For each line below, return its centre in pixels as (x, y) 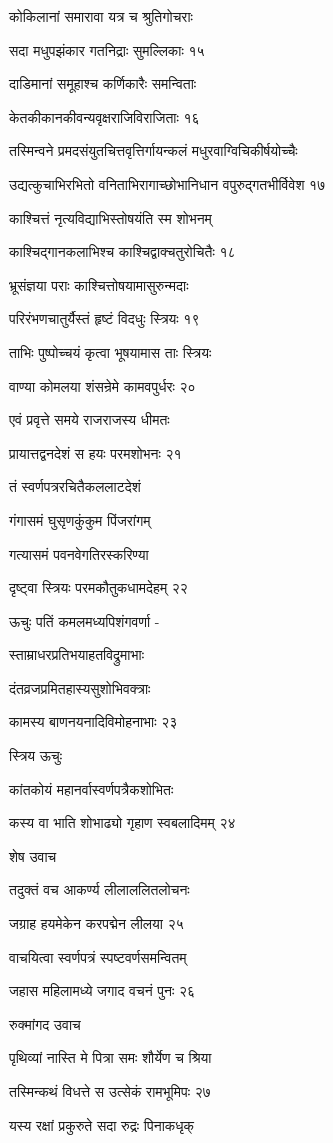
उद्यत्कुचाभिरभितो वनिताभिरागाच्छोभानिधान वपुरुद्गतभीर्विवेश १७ (167, 183)
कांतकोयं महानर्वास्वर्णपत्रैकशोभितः (91, 788)
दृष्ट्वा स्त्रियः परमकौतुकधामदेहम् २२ (98, 587)
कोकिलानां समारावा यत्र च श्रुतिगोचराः (101, 16)
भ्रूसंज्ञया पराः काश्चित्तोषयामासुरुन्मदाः (99, 284)
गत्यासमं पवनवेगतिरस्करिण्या (79, 553)
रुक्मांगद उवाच (45, 1023)
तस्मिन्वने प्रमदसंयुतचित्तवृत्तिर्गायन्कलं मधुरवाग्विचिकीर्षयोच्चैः (153, 150)
